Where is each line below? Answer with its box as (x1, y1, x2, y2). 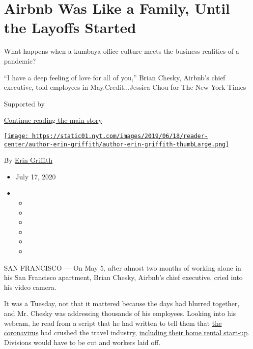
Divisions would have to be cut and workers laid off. (4, 337, 161, 347)
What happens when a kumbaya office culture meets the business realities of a (4, 46, 239, 56)
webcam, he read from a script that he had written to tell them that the (4, 317, 222, 328)
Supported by (4, 98, 45, 108)
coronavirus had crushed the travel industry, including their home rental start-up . (4, 327, 250, 338)
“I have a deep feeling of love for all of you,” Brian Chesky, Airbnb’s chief (4, 72, 225, 82)
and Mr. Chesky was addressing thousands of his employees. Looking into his (4, 308, 236, 318)
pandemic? (4, 55, 36, 66)
